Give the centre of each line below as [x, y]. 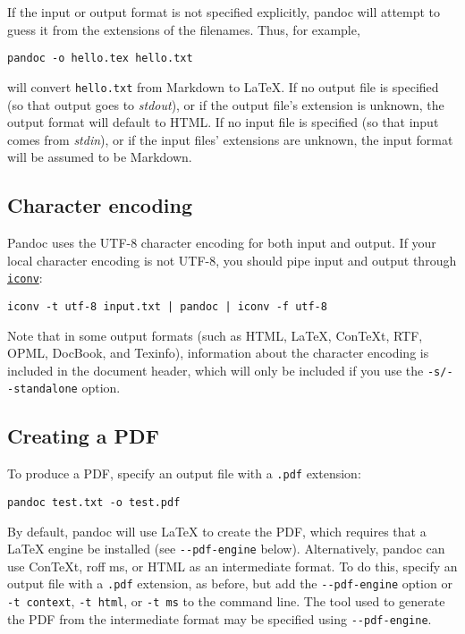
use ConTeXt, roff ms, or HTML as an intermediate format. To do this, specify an [232, 566]
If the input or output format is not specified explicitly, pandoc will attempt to [224, 12]
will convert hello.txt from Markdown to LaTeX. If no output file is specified [223, 86]
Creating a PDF [83, 436]
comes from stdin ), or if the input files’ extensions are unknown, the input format [230, 139]
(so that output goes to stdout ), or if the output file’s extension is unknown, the [226, 104]
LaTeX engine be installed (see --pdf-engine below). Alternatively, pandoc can [226, 549]
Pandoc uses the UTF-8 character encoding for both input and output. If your [222, 243]
